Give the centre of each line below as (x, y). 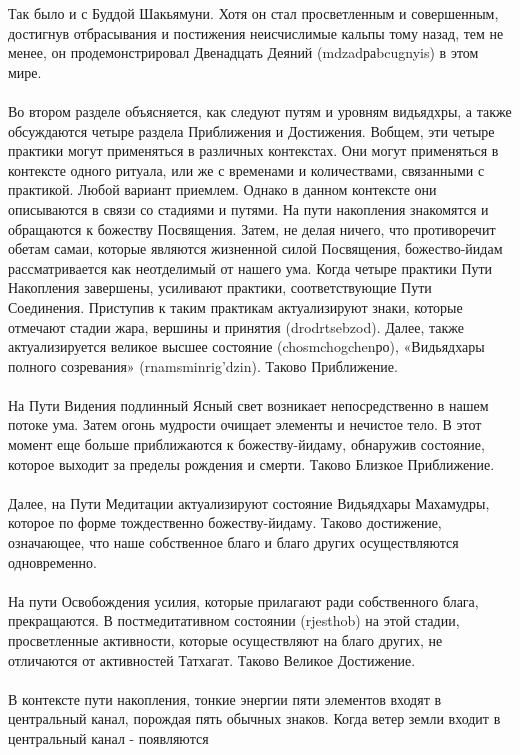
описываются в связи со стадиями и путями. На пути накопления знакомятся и (248, 208)
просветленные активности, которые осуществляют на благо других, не (225, 640)
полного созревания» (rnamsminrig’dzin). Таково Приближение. (203, 365)
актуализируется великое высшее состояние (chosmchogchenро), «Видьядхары (246, 346)
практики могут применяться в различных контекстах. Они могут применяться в (253, 150)
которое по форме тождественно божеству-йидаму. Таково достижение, (225, 522)
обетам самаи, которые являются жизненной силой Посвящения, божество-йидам (255, 248)
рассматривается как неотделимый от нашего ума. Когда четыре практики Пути (250, 267)
